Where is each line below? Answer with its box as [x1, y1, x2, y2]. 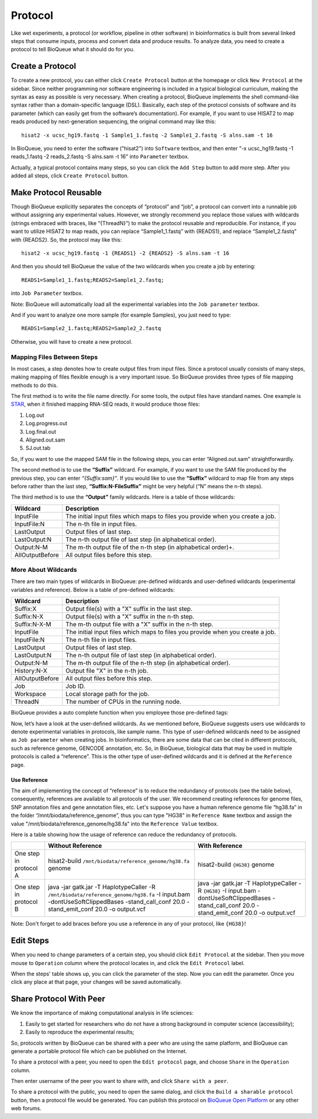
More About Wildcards [11, 566, 77, 574]
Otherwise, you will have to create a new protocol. [11, 338, 132, 345]
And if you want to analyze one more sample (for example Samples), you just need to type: [11, 311, 231, 318]
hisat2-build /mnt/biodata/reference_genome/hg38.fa [48, 857, 190, 865]
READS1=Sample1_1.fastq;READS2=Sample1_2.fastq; [21, 277, 164, 283]
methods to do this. [11, 381, 58, 389]
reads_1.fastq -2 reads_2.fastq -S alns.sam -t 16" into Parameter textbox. [11, 153, 190, 160]
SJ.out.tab [25, 445, 51, 452]
